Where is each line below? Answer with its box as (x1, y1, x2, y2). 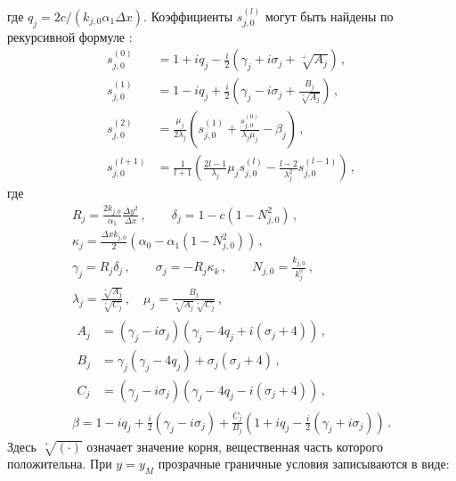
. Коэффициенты (143, 6, 233, 25)
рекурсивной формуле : (7, 27, 133, 45)
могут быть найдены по (265, 6, 394, 25)
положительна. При (7, 454, 112, 473)
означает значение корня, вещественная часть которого (86, 436, 383, 455)
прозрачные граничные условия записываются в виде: (158, 454, 450, 473)
